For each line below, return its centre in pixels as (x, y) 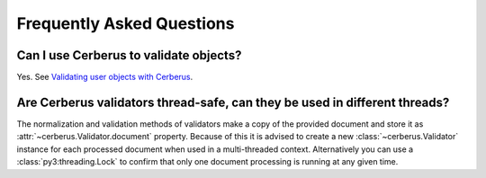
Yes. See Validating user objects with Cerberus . (105, 77)
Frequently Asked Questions (126, 23)
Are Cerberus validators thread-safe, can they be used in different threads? (233, 102)
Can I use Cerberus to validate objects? (129, 55)
